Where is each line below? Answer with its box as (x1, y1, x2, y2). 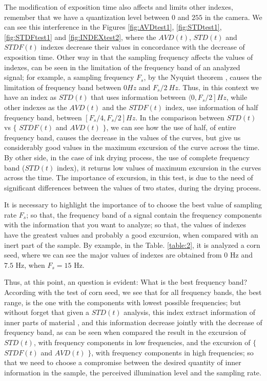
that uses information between (91, 92, 186, 102)
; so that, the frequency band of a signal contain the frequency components (26, 209, 262, 220)
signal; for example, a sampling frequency (4, 72, 134, 82)
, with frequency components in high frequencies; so (91, 347, 254, 357)
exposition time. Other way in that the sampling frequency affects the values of (4, 51, 253, 62)
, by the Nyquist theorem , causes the (143, 72, 262, 82)
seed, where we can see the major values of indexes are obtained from (4, 249, 222, 260)
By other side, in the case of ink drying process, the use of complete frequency (4, 152, 250, 162)
